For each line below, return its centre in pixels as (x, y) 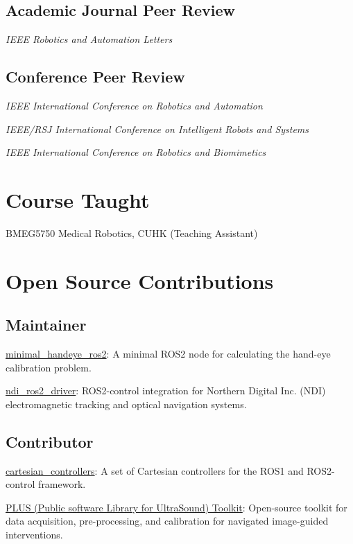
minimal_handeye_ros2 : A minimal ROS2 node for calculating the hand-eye (168, 354)
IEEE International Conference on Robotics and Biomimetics (136, 152)
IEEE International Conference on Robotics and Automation (134, 105)
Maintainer (46, 325)
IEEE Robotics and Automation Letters (89, 39)
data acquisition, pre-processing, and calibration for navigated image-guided (167, 521)
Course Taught (78, 199)
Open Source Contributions (140, 280)
